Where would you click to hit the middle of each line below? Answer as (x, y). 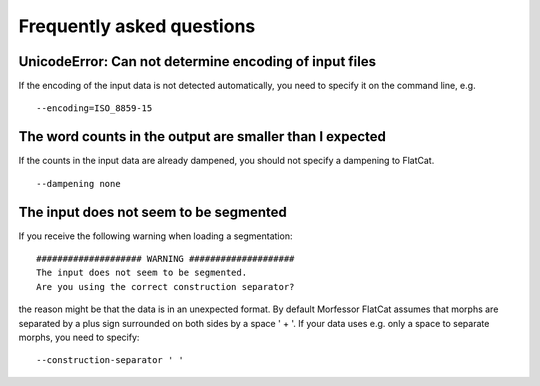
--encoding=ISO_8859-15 (94, 108)
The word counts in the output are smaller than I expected (202, 136)
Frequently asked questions (137, 26)
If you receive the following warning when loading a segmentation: (155, 236)
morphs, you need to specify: (79, 337)
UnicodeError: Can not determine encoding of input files (197, 61)
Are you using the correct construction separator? (165, 286)
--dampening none (78, 183)
